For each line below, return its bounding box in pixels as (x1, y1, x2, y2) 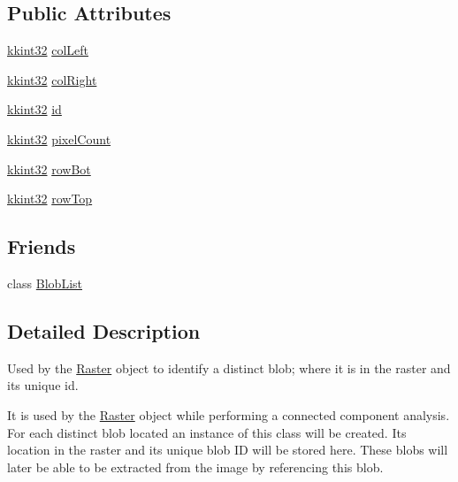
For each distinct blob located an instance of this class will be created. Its (7, 423, 407, 441)
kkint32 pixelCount (7, 129, 111, 148)
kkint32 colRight (7, 70, 97, 88)
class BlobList (7, 273, 83, 292)
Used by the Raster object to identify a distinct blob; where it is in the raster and (7, 358, 451, 377)
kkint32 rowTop (7, 189, 93, 208)
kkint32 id (7, 100, 62, 119)
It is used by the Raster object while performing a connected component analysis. (7, 405, 450, 424)
